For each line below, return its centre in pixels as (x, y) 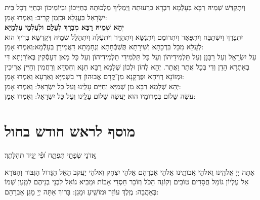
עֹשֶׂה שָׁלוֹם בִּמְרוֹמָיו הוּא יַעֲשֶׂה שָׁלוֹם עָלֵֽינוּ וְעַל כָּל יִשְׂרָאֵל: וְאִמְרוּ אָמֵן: (100, 96)
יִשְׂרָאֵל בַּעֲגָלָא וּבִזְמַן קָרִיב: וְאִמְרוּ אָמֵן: (56, 17)
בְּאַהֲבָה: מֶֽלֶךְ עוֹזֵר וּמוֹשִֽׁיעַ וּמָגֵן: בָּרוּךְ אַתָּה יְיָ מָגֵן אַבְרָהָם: (82, 191)
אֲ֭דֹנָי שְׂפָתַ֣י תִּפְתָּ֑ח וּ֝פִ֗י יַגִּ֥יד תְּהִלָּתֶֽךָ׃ (50, 155)
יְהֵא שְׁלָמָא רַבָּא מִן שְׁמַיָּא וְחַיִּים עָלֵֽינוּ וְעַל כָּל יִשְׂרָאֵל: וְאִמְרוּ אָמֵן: (93, 86)
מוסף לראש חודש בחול (70, 131)
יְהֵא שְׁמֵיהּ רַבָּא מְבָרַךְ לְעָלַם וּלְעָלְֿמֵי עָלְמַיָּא (64, 27)
